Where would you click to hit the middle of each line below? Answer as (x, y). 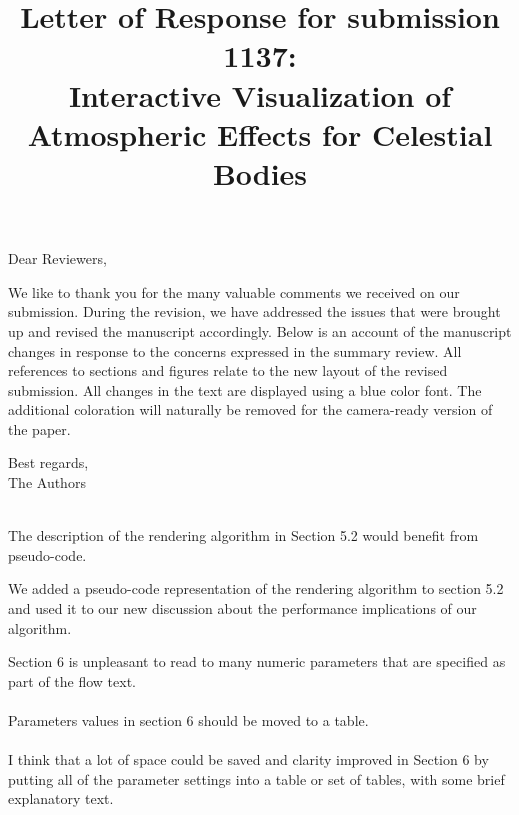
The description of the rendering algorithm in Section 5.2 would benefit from (243, 535)
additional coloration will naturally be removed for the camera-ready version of (250, 409)
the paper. (39, 428)
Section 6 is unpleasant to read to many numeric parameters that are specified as (257, 661)
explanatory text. (61, 798)
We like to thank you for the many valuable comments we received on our (234, 291)
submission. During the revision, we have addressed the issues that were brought (254, 311)
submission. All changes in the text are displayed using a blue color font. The (245, 389)
